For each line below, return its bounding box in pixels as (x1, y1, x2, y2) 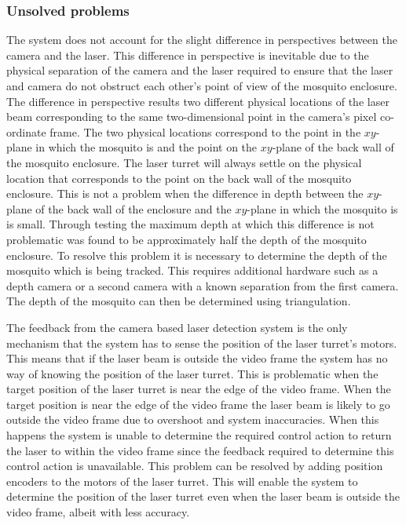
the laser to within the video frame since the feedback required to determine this (6, 442, 394, 458)
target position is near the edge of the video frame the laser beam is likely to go (6, 396, 390, 412)
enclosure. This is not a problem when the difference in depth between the (6, 185, 364, 202)
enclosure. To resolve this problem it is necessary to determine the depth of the (6, 246, 387, 263)
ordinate (6, 123, 46, 140)
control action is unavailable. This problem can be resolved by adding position (6, 458, 383, 474)
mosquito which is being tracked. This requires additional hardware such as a (6, 262, 379, 279)
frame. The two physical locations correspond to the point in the (49, 123, 361, 140)
